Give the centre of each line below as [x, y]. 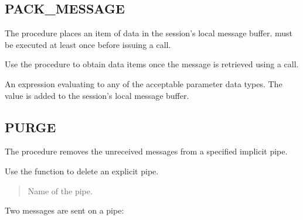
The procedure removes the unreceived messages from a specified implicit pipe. [146, 151]
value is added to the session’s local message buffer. [97, 95]
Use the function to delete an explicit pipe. [82, 171]
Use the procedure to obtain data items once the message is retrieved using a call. [152, 64]
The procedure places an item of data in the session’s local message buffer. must [149, 33]
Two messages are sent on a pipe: [64, 210]
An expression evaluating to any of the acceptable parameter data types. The [144, 83]
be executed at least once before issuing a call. [88, 44]
